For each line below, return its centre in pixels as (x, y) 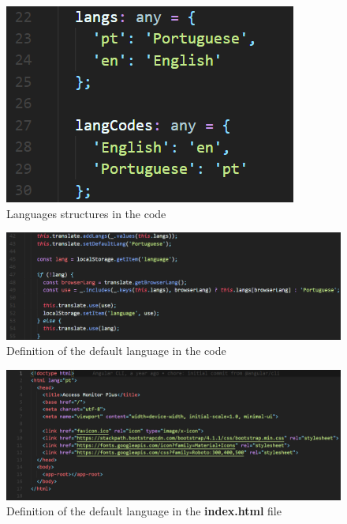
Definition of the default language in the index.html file (144, 511)
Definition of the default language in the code (116, 351)
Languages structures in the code (86, 213)
